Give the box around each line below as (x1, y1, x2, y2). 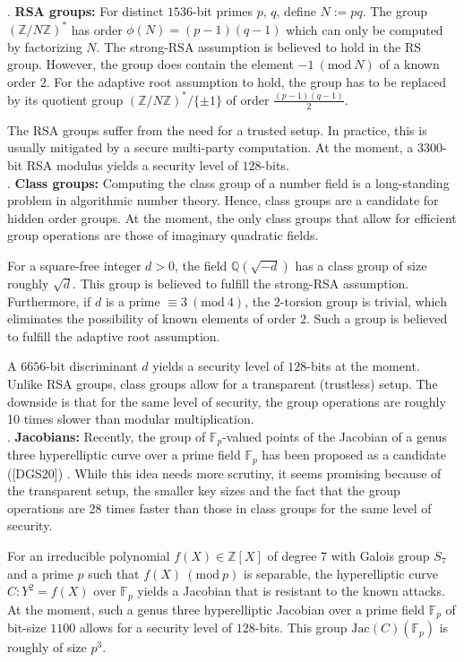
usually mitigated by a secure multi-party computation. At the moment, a (7, 138, 414, 157)
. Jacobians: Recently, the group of (7, 426, 206, 445)
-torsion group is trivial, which (279, 291, 447, 310)
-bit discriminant (46, 357, 138, 375)
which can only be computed (286, 20, 443, 39)
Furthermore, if (7, 291, 91, 310)
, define (276, 2, 316, 20)
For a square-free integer (7, 255, 142, 274)
